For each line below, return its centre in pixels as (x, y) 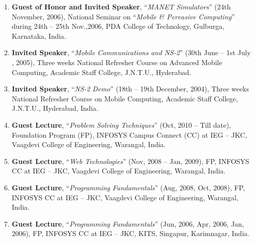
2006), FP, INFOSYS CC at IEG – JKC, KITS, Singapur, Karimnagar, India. (130, 233)
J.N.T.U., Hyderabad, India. (55, 108)
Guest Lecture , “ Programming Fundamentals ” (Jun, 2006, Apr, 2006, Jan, (128, 223)
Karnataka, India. (39, 36)
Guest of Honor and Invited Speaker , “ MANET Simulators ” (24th (121, 6)
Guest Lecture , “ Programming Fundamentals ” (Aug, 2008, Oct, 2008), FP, (128, 187)
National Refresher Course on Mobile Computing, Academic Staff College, (125, 98)
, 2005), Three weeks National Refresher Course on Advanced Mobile (117, 62)
